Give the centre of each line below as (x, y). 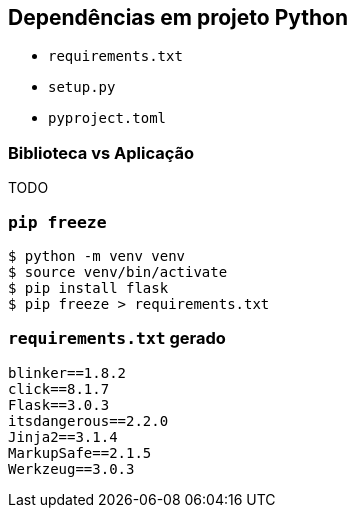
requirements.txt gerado (117, 338)
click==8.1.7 (59, 388)
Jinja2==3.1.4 (63, 436)
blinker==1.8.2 (67, 372)
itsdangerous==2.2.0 (88, 420)
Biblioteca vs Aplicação (101, 152)
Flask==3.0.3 (59, 404)
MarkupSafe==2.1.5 (80, 452)
